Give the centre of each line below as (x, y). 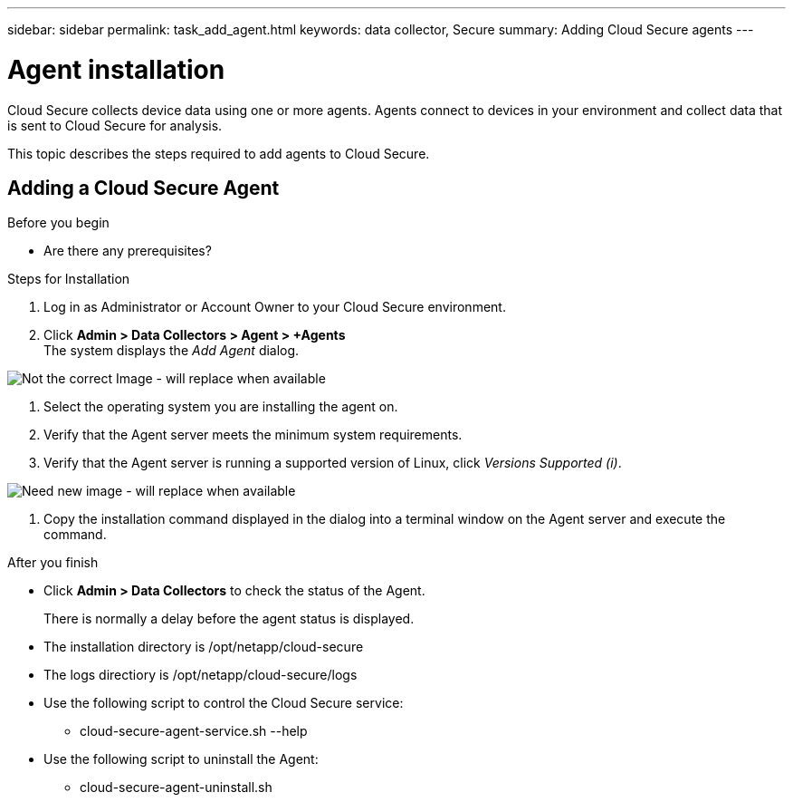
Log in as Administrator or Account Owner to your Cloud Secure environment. (275, 307)
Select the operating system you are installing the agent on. (221, 407)
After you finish (53, 563)
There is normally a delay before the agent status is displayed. (229, 619)
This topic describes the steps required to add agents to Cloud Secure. (219, 153)
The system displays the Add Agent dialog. (172, 351)
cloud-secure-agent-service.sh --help (194, 731)
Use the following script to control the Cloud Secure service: (224, 703)
